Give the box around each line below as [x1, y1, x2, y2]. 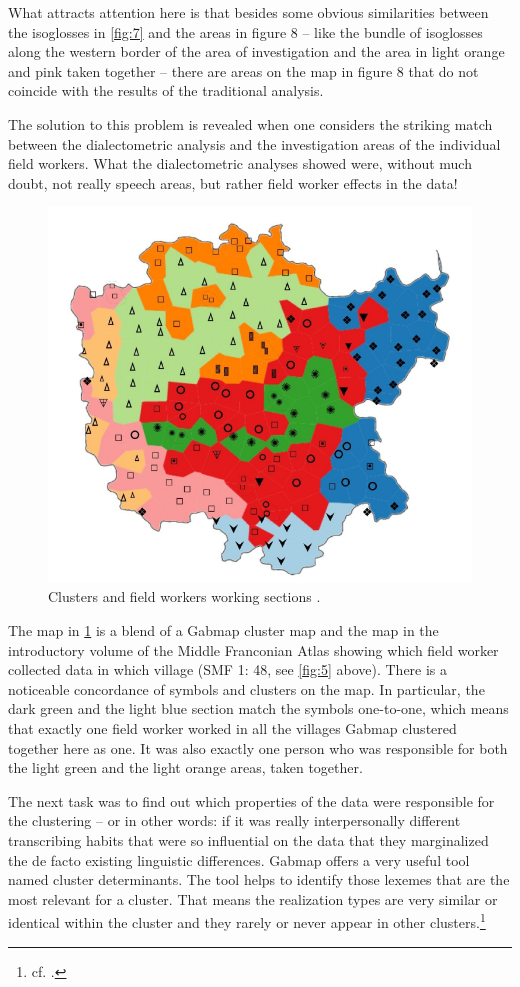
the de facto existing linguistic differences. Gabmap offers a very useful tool [8, 849, 470, 870]
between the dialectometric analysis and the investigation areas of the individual [8, 133, 501, 154]
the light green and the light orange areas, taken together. [8, 757, 363, 778]
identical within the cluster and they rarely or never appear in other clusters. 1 [8, 909, 486, 933]
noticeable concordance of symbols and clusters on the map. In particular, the [8, 678, 485, 699]
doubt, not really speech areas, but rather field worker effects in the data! [8, 172, 458, 193]
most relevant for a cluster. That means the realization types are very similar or [8, 888, 498, 909]
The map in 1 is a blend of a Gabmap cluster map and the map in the [8, 620, 439, 641]
